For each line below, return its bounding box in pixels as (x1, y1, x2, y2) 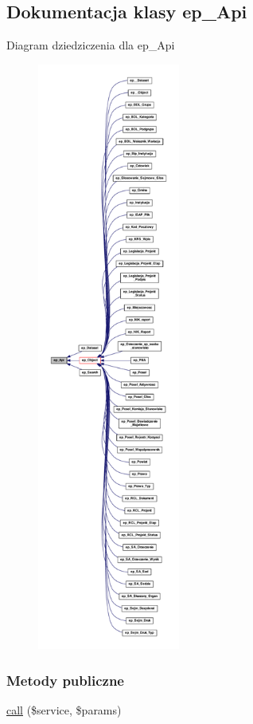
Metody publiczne (6, 670, 124, 690)
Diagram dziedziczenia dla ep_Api (6, 37, 175, 53)
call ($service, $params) (6, 701, 122, 718)
